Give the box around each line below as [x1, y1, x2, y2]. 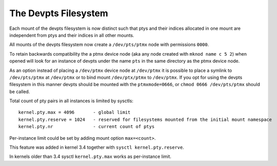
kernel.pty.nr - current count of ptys [18, 124, 154, 130]
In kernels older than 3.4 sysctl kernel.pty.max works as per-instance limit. [9, 153, 172, 159]
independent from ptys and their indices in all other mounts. [9, 32, 134, 38]
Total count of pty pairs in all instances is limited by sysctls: [9, 98, 134, 104]
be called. [9, 89, 30, 95]
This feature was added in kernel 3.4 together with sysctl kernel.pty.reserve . [9, 144, 184, 150]
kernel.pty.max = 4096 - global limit [18, 109, 131, 115]
